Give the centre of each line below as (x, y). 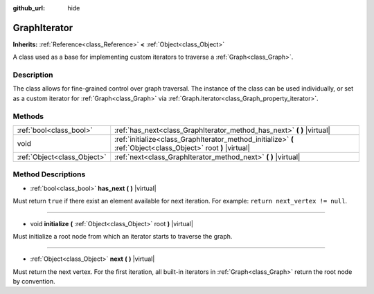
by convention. (34, 282)
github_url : (29, 8)
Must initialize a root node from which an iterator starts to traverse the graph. (123, 236)
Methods (28, 116)
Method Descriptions (49, 174)
